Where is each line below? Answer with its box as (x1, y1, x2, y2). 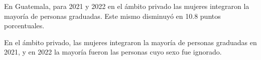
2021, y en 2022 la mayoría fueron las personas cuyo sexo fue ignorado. (4, 47, 222, 57)
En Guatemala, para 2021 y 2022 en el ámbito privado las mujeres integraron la (4, 1, 249, 11)
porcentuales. (4, 20, 45, 31)
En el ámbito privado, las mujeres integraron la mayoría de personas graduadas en (4, 37, 257, 47)
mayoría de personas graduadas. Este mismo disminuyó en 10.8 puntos (4, 10, 221, 21)
